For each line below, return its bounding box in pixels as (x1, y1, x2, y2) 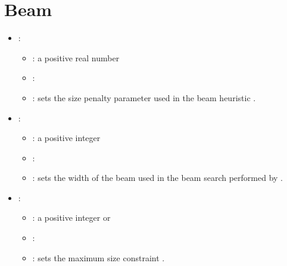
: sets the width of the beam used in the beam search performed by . (32, 171, 283, 184)
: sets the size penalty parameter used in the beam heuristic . (32, 91, 256, 104)
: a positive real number (32, 51, 120, 64)
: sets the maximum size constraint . (32, 251, 165, 264)
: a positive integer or (32, 211, 111, 224)
